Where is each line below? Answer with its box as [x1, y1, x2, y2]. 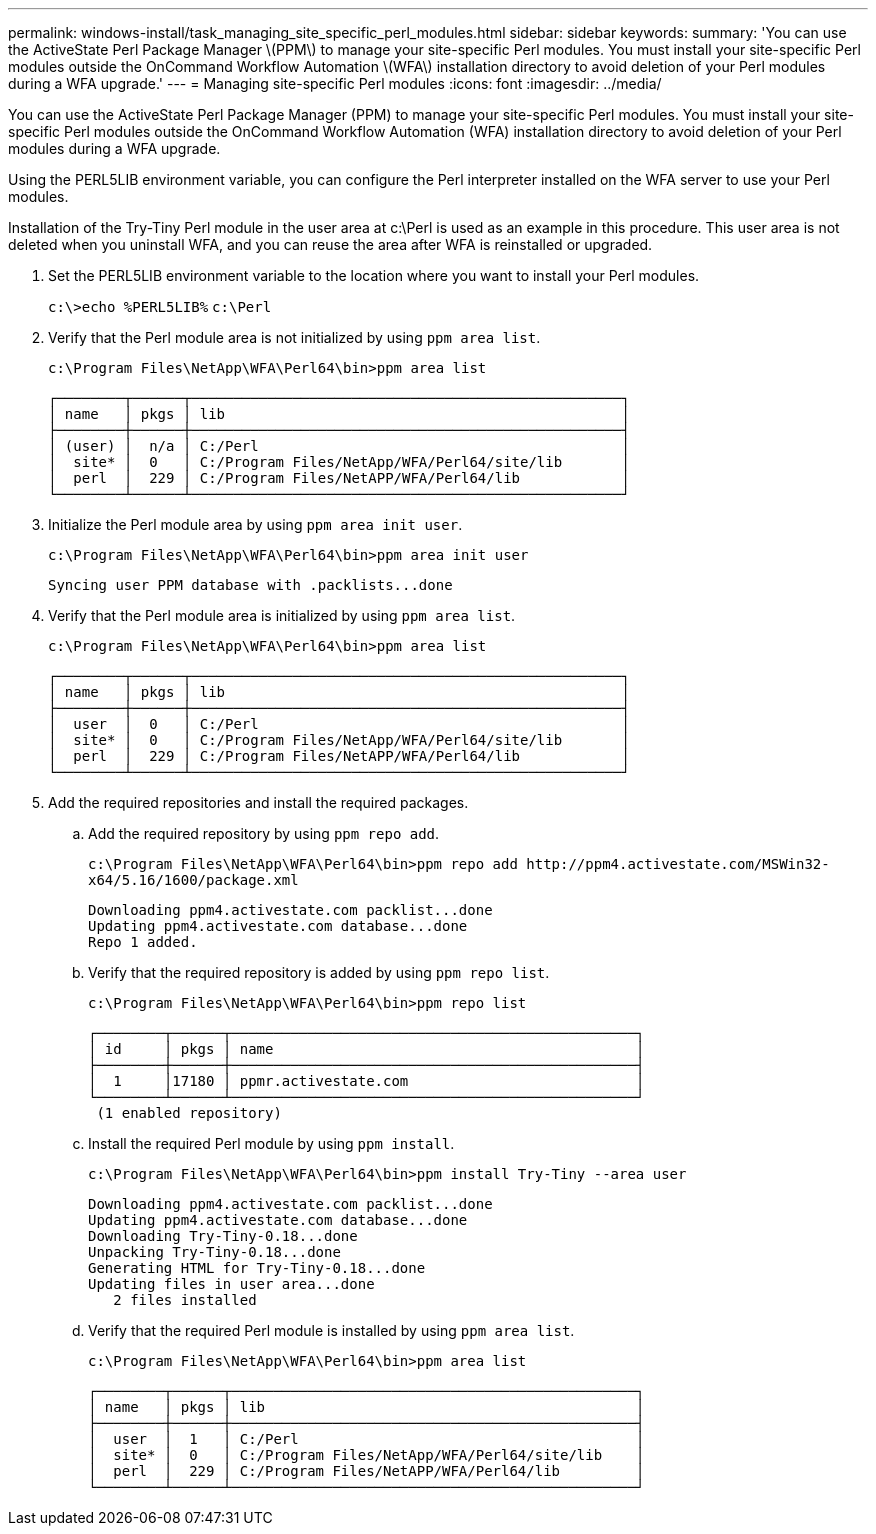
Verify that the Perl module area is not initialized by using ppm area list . [48, 329, 541, 346]
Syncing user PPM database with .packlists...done [48, 577, 453, 593]
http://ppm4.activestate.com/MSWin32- [526, 856, 830, 872]
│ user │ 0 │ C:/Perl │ [48, 716, 630, 732]
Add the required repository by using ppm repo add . [88, 825, 440, 842]
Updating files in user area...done [88, 1276, 375, 1292]
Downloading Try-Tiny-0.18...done [88, 1228, 358, 1244]
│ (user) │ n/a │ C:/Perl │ [48, 438, 630, 454]
